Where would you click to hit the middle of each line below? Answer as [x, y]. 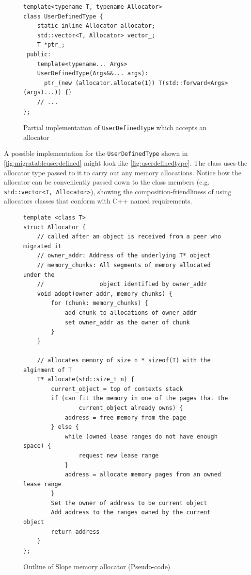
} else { [65, 427]
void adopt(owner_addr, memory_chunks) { [105, 294]
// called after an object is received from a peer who [129, 237]
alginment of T [48, 370]
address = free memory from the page [125, 417]
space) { [37, 446]
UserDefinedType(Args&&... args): [93, 74]
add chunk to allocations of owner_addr [131, 313]
